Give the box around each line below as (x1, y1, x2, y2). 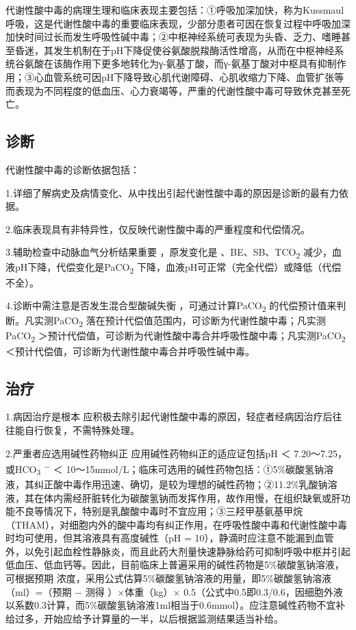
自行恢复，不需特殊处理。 (24, 422, 140, 437)
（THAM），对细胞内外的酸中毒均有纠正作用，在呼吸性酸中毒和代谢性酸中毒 (5, 517, 347, 531)
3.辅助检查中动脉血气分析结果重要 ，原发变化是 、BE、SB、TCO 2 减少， (5, 245, 332, 261)
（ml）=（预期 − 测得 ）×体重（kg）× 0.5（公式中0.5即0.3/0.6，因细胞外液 (5, 584, 343, 598)
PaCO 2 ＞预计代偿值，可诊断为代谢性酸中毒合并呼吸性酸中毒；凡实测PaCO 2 (5, 328, 346, 345)
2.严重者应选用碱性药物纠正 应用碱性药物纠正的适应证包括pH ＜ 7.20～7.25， (5, 446, 347, 460)
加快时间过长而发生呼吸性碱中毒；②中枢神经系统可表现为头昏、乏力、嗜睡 (5, 29, 341, 44)
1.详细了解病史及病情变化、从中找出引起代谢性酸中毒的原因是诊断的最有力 (5, 185, 339, 199)
